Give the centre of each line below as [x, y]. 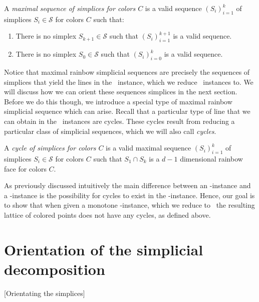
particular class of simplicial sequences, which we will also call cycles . [110, 131]
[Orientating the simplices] [45, 293]
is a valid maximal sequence [149, 148]
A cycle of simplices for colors [50, 148]
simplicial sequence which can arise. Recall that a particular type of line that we [127, 111]
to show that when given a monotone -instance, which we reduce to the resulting [129, 205]
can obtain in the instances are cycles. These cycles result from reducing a [119, 121]
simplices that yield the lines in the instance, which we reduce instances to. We [129, 82]
